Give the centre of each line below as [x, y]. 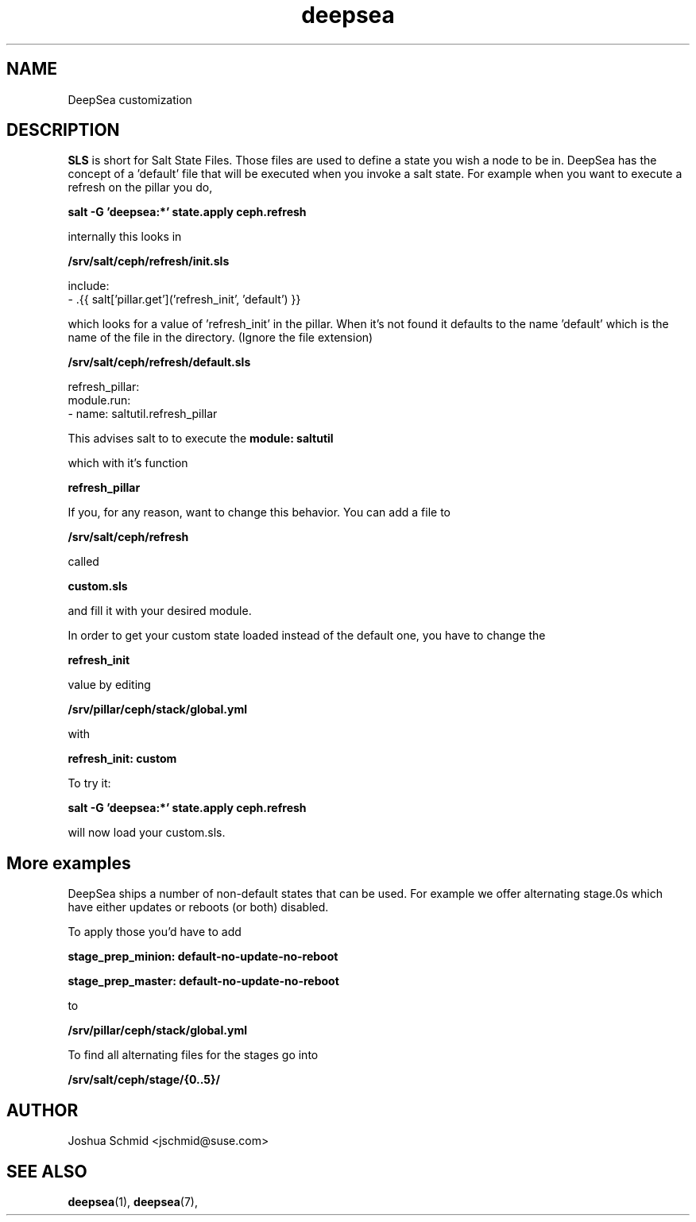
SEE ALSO [47, 1171]
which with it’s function [128, 463]
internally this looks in [125, 237]
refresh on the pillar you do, [140, 188]
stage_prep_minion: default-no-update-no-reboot [203, 957]
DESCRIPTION [63, 130]
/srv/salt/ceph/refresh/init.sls [149, 261]
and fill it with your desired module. [160, 611]
